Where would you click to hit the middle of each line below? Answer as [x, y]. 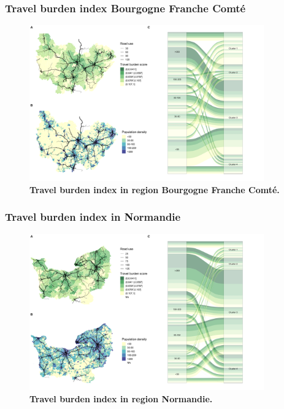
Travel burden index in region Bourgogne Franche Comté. [155, 189]
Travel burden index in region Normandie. [121, 398]
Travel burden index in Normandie [93, 217]
